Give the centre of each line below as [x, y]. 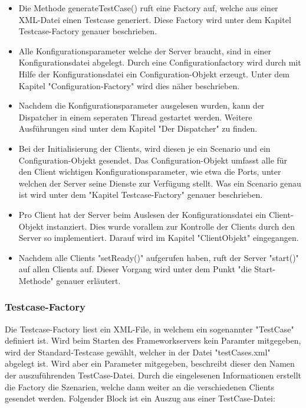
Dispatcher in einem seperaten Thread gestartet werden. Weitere [135, 117]
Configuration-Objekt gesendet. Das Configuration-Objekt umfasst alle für [153, 160]
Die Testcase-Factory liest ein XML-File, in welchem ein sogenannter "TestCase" [149, 329]
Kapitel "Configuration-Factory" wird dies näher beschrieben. [129, 85]
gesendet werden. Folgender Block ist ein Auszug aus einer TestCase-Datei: [140, 398]
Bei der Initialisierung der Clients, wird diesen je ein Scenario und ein [144, 148]
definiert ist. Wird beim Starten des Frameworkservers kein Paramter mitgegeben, [153, 340]
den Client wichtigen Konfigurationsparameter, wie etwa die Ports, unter [150, 172]
